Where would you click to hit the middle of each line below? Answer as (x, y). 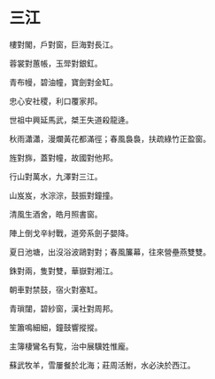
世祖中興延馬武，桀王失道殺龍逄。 (71, 120)
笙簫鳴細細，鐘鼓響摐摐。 (56, 327)
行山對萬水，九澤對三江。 (56, 176)
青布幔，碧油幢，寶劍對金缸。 (63, 82)
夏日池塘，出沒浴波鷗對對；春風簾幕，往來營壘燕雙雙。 (110, 252)
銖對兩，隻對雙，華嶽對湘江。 (63, 271)
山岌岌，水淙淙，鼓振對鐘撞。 (63, 195)
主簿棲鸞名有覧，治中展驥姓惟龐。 (71, 346)
